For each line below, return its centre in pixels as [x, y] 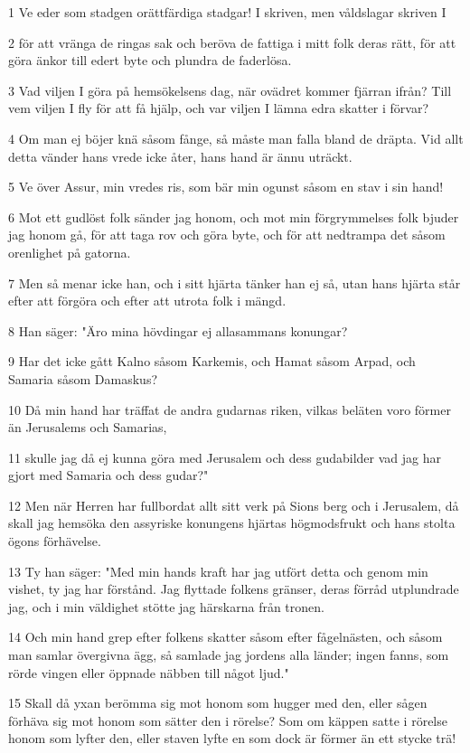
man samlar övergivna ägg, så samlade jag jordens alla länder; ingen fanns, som [229, 655]
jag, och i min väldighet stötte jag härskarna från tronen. [166, 606]
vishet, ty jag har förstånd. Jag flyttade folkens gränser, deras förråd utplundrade [234, 589]
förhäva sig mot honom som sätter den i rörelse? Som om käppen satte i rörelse [228, 720]
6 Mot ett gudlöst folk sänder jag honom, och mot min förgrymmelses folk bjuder [234, 216]
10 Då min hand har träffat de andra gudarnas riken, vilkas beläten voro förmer [230, 409]
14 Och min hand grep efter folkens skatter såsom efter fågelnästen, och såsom [226, 637]
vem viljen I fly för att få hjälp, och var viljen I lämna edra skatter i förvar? [219, 108]
